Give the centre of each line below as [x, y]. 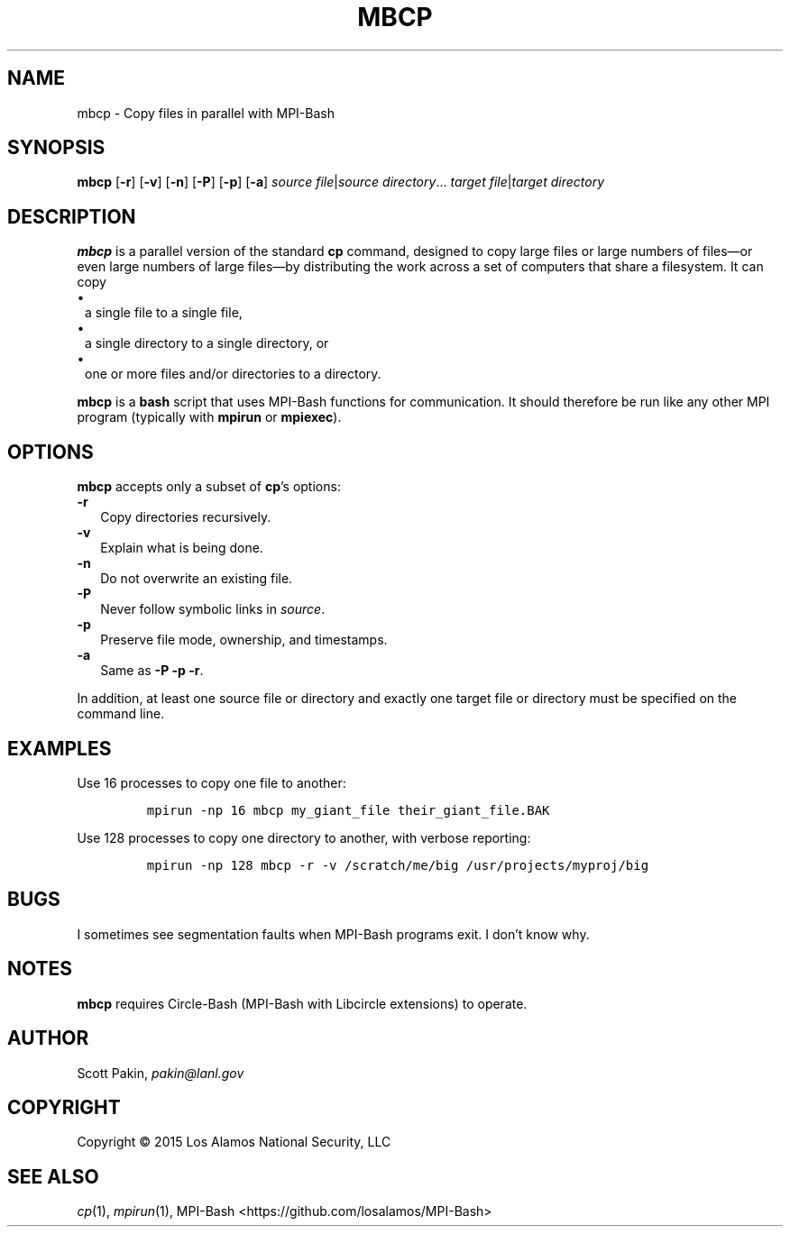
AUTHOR [48, 1038]
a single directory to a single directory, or [207, 343]
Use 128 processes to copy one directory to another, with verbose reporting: [304, 837]
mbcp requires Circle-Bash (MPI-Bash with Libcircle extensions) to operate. [302, 1003]
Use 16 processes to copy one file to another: [211, 782]
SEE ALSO [53, 1176]
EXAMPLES [60, 748]
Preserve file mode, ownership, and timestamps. [244, 640]
